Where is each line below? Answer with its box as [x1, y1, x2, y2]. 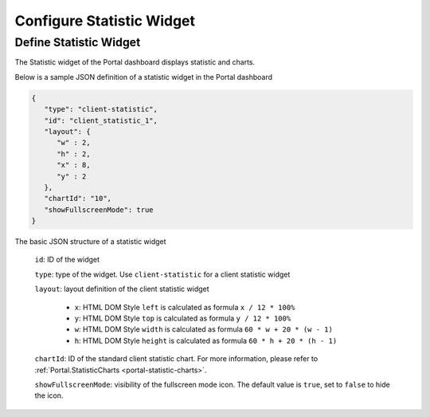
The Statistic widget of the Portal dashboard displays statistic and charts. [14, 57, 256, 67]
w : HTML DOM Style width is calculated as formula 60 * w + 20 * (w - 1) [74, 325, 334, 334]
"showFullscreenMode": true [44, 205, 154, 214]
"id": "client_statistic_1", [44, 116, 158, 125]
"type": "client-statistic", [44, 104, 158, 114]
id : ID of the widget [34, 255, 100, 265]
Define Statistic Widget [14, 35, 141, 49]
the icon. [34, 391, 64, 400]
